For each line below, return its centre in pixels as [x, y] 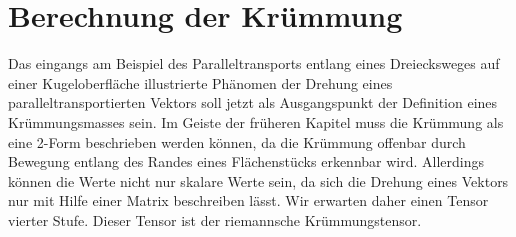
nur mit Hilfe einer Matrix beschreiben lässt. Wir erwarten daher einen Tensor [248, 200]
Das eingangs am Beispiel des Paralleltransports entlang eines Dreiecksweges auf [254, 63]
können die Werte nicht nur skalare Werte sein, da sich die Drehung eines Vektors [258, 180]
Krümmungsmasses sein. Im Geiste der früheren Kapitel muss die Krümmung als [256, 121]
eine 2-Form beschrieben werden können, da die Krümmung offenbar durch [237, 141]
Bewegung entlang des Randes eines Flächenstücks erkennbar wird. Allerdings [246, 161]
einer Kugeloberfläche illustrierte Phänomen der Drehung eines [200, 82]
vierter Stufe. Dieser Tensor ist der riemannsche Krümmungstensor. [215, 219]
